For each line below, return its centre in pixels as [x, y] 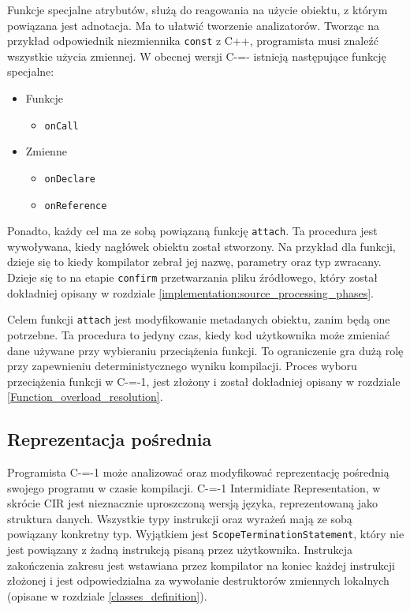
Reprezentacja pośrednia [110, 439]
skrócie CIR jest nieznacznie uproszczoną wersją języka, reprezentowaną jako [193, 503]
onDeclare [70, 179]
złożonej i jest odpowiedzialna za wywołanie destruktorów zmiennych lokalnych [198, 580]
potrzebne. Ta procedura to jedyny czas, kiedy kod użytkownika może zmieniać [199, 334]
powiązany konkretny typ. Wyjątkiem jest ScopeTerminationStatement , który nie [206, 534]
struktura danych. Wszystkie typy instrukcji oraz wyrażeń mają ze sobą [180, 518]
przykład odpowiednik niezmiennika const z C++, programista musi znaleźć [193, 41]
